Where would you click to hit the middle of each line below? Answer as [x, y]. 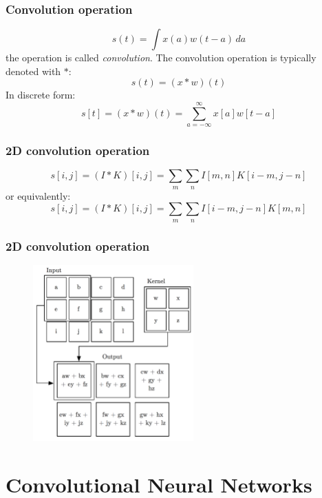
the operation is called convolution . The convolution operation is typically [161, 58]
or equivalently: [38, 195]
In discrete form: [41, 95]
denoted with [33, 71]
